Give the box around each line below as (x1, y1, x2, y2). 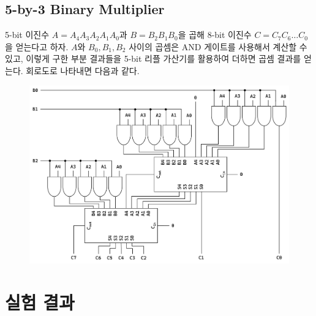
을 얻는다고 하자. (5, 40, 69, 53)
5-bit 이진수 (5, 28, 50, 41)
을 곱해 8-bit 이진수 (178, 28, 252, 41)
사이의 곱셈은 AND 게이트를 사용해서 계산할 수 (129, 40, 307, 53)
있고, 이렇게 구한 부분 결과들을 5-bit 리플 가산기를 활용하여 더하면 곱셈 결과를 (5, 52, 301, 65)
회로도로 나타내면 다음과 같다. (26, 64, 140, 77)
